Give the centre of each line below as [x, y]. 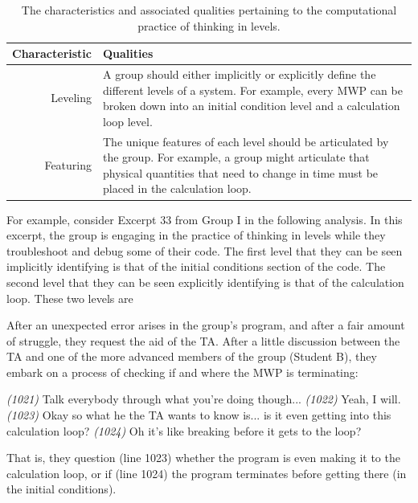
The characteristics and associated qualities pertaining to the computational [209, 10]
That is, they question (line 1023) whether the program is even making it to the [203, 458]
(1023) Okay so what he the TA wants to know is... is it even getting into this [199, 415]
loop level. [128, 121]
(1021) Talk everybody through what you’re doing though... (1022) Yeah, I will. [204, 399]
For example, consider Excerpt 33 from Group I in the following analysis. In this [205, 219]
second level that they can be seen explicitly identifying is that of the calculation [205, 282]
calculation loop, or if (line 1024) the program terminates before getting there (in [207, 473]
